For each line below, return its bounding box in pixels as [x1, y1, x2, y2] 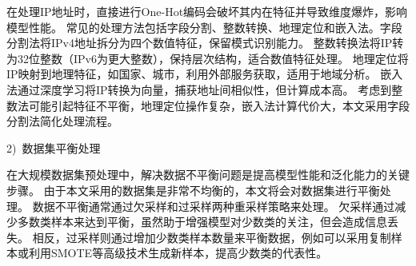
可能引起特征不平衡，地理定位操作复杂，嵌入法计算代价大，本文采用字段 [28, 97, 410, 113]
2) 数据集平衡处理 [6, 139, 101, 156]
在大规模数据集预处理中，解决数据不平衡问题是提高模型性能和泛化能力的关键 [6, 166, 410, 183]
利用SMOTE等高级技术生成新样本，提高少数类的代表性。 [28, 244, 328, 261]
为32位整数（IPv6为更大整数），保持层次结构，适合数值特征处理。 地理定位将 [6, 50, 409, 66]
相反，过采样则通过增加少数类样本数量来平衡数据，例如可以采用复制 [32, 228, 391, 245]
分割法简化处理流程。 [6, 113, 118, 129]
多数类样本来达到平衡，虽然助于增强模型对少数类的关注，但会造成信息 [17, 213, 387, 230]
